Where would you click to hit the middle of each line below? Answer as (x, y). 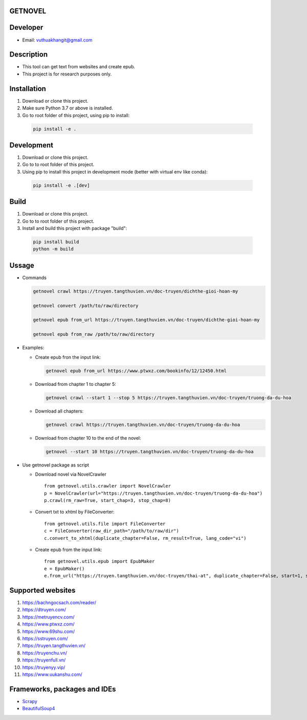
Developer (26, 27)
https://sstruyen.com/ (45, 638)
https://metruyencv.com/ (48, 617)
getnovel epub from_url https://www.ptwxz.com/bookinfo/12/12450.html (136, 371)
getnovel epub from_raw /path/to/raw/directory (94, 334)
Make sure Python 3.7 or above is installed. (68, 108)
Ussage (22, 265)
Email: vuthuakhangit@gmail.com (57, 40)
